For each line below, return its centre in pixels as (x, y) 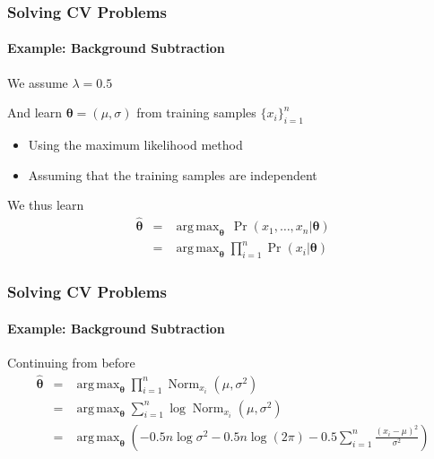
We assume (38, 82)
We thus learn (46, 205)
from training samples (196, 113)
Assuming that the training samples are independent (173, 174)
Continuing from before (71, 362)
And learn (35, 113)
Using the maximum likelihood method (135, 145)
